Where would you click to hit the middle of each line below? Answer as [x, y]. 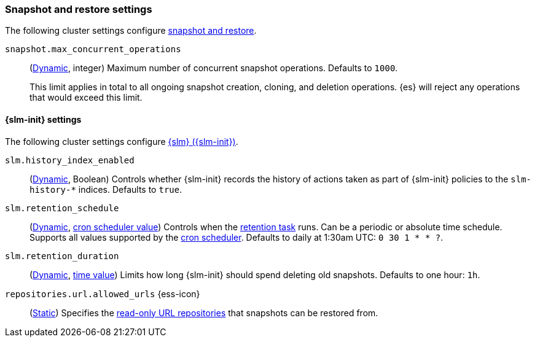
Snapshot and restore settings [79, 9]
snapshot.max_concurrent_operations [93, 49]
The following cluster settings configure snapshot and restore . [131, 31]
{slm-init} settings [43, 119]
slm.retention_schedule [62, 208]
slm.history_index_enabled [70, 160]
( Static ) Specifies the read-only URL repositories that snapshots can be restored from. [204, 313]
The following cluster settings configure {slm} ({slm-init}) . [122, 141]
